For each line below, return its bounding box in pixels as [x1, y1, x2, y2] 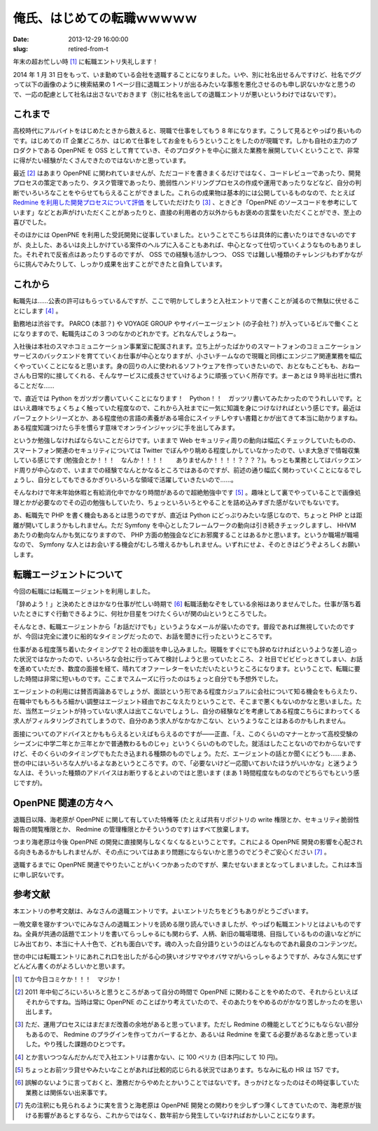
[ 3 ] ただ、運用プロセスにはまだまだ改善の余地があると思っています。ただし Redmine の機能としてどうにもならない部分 [15, 1020, 359, 1029]
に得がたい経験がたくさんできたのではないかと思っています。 [13, 156, 190, 164]
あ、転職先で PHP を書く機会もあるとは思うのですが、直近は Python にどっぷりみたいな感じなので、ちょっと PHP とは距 [13, 511, 363, 519]
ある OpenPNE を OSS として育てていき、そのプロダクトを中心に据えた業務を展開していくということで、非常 [43, 146, 360, 155]
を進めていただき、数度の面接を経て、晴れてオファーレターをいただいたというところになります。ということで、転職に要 [13, 665, 360, 673]
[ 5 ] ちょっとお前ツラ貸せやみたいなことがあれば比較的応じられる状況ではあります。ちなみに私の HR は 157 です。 [15, 1065, 343, 1074]
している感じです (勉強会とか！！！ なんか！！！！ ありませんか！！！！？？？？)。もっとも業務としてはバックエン [13, 456, 362, 465]
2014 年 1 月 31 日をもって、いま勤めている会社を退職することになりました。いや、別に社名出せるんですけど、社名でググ [13, 70, 362, 78]
